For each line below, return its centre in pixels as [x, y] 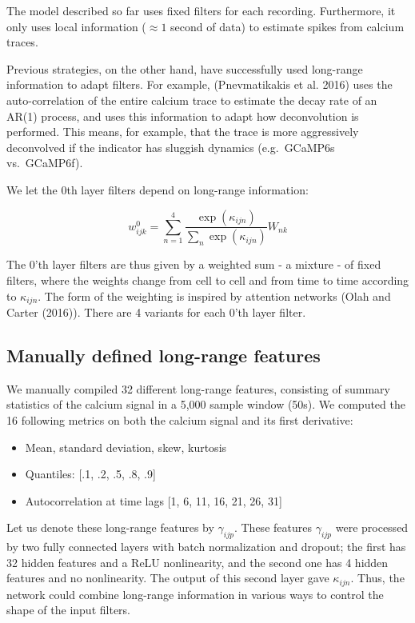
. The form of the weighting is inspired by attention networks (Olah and [214, 296]
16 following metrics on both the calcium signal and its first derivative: [180, 420]
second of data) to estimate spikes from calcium [287, 26]
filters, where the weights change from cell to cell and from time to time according [208, 280]
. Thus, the [377, 578]
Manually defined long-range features [164, 355]
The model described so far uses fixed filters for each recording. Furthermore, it [201, 10]
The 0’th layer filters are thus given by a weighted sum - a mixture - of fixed [194, 264]
